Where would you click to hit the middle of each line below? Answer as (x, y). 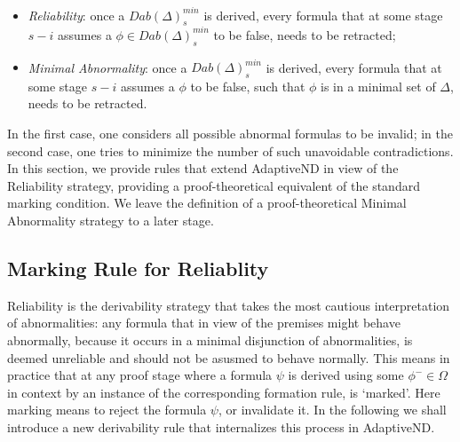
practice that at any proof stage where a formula (140, 375)
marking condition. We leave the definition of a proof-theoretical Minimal (207, 203)
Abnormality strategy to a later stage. (111, 221)
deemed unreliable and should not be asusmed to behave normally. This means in (229, 357)
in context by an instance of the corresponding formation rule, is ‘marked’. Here (224, 392)
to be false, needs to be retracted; (305, 34)
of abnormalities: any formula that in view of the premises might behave (204, 323)
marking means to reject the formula (107, 410)
